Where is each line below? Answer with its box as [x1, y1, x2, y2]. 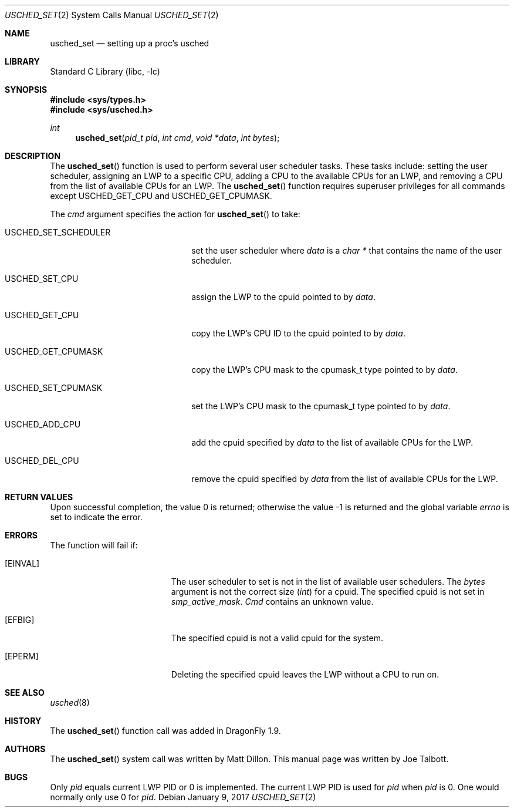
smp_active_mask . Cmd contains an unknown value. [171, 597, 374, 607]
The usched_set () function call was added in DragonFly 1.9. [50, 726, 281, 736]
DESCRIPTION [5, 151, 61, 161]
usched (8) [50, 698, 90, 707]
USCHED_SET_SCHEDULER [5, 227, 111, 237]
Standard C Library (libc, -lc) [50, 66, 160, 76]
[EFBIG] [5, 615, 35, 625]
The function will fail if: [50, 540, 138, 550]
